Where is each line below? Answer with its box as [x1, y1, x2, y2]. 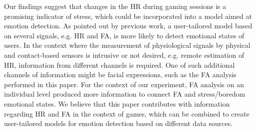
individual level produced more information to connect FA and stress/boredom [4, 89, 245, 99]
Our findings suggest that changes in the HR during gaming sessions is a [4, 1, 226, 11]
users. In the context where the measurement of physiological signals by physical [4, 40, 250, 50]
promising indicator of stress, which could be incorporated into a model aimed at [4, 10, 252, 21]
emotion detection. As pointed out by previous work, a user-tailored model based [4, 20, 252, 31]
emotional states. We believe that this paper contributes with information [4, 98, 230, 109]
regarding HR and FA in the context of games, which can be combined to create [4, 108, 249, 119]
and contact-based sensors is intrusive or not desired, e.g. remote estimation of [4, 49, 244, 60]
